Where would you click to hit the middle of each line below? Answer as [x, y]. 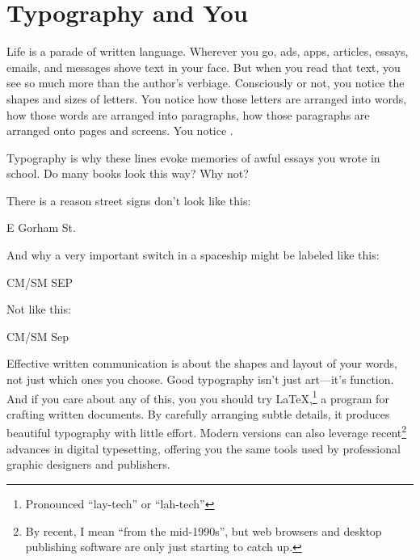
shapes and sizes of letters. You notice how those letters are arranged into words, [207, 98]
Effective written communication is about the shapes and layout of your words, [202, 363]
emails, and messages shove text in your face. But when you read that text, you [204, 67]
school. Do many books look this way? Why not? [128, 173]
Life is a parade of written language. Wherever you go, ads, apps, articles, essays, [208, 51]
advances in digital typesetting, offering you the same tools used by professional [204, 448]
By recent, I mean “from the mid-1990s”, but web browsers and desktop [204, 531]
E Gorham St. [41, 227]
